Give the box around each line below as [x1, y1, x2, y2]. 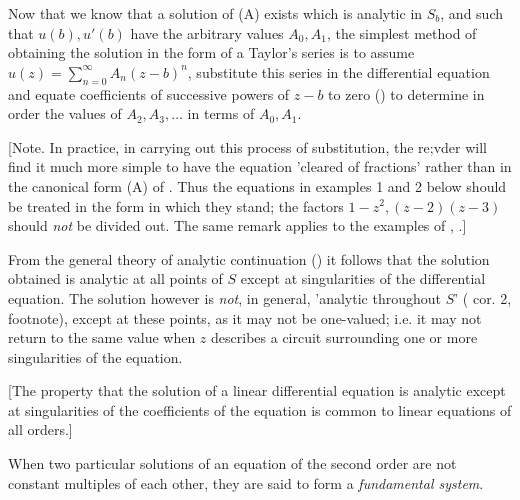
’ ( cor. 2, [454, 287, 512, 308]
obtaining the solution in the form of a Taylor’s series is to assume [8, 42, 415, 63]
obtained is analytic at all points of [8, 268, 223, 289]
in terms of [187, 103, 255, 124]
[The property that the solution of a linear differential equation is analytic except [8, 380, 506, 401]
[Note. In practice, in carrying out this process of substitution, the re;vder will [8, 136, 487, 157]
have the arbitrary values [130, 22, 284, 43]
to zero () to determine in [328, 83, 485, 104]
